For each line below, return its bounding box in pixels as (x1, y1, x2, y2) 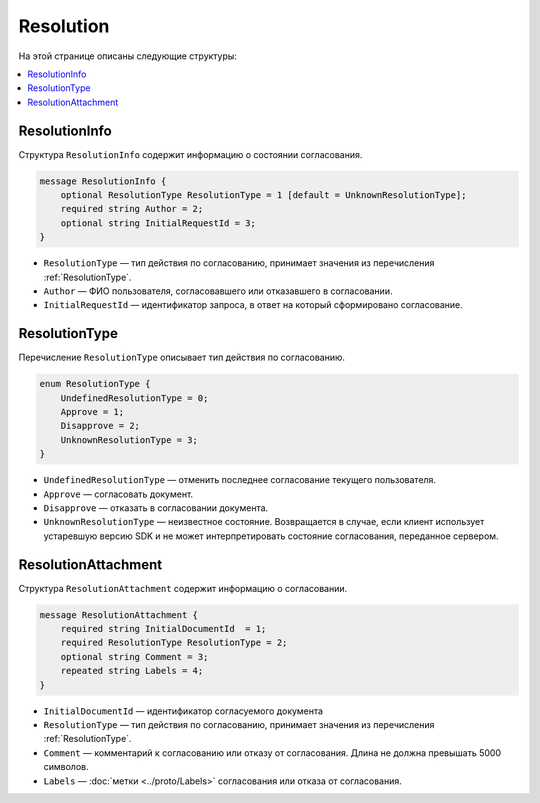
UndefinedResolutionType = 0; (60, 392, 209, 404)
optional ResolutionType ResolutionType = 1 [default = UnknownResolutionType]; (60, 190, 467, 200)
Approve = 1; (60, 406, 125, 417)
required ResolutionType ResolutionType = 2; (60, 637, 288, 649)
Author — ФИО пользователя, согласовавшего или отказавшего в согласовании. (43, 285, 393, 297)
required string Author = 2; (60, 203, 204, 215)
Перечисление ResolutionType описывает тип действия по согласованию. (18, 351, 345, 364)
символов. (43, 761, 89, 773)
